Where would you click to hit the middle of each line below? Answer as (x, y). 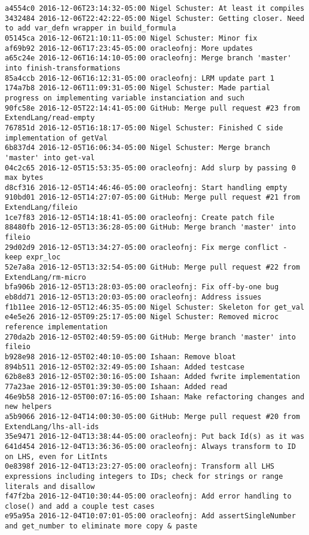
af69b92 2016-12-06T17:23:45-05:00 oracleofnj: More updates (129, 48)
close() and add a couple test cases (80, 506)
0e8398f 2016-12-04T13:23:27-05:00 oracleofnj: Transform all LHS (140, 467)
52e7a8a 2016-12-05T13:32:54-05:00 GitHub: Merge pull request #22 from (152, 267)
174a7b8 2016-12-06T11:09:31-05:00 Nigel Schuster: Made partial (137, 88)
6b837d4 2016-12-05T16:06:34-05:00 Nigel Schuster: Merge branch (137, 148)
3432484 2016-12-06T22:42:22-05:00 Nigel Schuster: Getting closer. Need (155, 18)
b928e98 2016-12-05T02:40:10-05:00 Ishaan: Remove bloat (120, 357)
